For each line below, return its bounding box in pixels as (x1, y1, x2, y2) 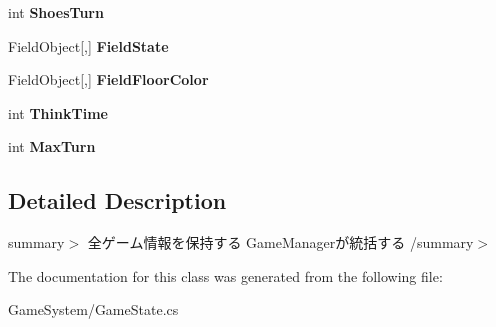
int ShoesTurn (8, 2, 104, 22)
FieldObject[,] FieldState (8, 35, 169, 56)
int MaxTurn (8, 136, 96, 157)
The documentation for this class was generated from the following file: (8, 265, 443, 286)
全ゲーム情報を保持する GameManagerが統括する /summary (87, 232, 474, 253)
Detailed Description (8, 185, 227, 216)
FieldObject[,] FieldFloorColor (8, 69, 209, 90)
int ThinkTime (8, 102, 108, 123)
